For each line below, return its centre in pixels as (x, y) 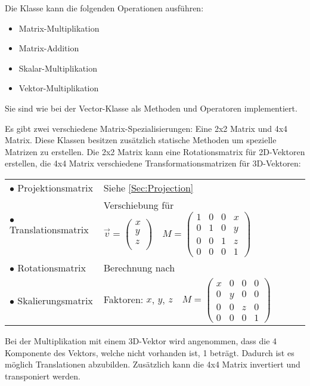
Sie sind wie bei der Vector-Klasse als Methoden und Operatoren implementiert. (151, 108)
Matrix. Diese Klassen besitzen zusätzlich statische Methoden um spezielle (141, 140)
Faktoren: (123, 299)
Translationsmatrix (49, 230)
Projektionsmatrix (55, 187)
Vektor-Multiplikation (59, 88)
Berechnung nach (139, 267)
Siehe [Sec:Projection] (148, 187)
